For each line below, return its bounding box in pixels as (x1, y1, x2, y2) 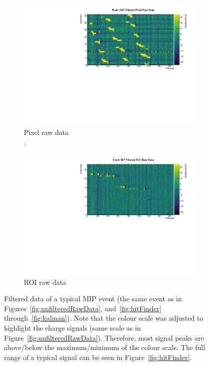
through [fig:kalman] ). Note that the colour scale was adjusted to (4, 313, 204, 323)
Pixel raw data (24, 126, 69, 137)
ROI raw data (24, 276, 66, 287)
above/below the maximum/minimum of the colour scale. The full (4, 342, 206, 353)
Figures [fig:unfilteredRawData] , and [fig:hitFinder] (4, 303, 162, 313)
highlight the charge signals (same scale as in (4, 322, 141, 333)
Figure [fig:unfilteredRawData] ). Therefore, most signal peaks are (4, 332, 204, 343)
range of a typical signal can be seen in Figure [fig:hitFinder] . (4, 352, 192, 362)
